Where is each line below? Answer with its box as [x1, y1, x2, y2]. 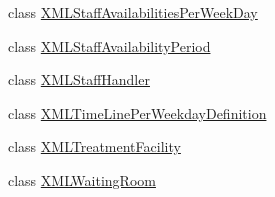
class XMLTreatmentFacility [8, 136, 181, 157]
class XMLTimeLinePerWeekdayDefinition [8, 102, 267, 123]
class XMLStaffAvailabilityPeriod [8, 35, 211, 56]
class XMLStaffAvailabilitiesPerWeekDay [8, 2, 258, 22]
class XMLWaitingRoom [8, 169, 156, 190]
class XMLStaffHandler [8, 69, 150, 90]
